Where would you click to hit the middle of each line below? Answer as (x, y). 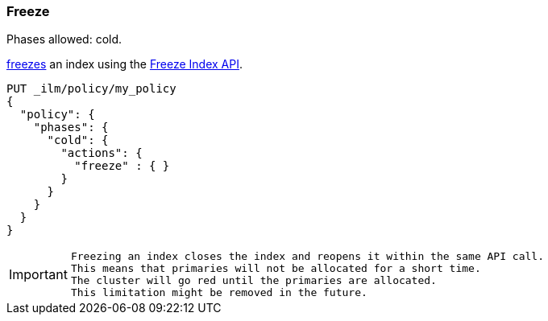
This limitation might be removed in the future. (219, 293)
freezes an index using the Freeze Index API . (125, 64)
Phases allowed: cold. (64, 39)
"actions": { (102, 153)
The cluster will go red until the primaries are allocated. (253, 281)
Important (38, 275)
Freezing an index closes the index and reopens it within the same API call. (307, 257)
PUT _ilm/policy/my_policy (91, 89)
